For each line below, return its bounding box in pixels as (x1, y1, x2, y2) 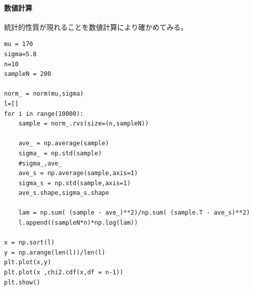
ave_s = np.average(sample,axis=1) (18, 170, 138, 177)
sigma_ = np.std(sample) (18, 149, 102, 157)
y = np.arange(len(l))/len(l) (4, 248, 106, 256)
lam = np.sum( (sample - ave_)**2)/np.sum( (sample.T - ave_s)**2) (18, 209, 250, 217)
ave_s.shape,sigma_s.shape (18, 189, 109, 197)
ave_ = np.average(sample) (18, 140, 109, 147)
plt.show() (4, 278, 40, 286)
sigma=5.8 (4, 50, 37, 58)
